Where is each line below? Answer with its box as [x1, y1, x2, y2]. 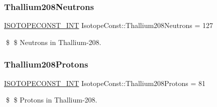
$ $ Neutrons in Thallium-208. [6, 36, 101, 47]
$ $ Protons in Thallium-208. [6, 94, 97, 105]
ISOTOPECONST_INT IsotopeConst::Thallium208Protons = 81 [4, 77, 206, 88]
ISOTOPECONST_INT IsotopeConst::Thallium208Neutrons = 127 [4, 20, 213, 30]
